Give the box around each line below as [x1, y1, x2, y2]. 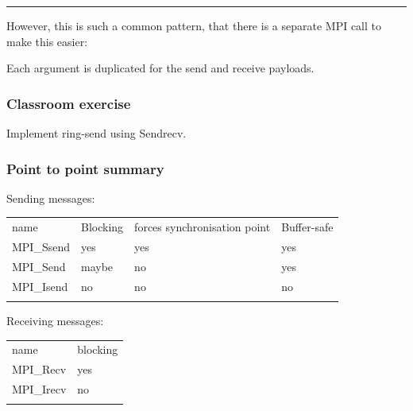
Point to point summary [6, 158, 164, 178]
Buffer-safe [281, 219, 334, 235]
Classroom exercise [6, 93, 131, 113]
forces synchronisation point [134, 219, 271, 235]
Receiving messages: [6, 312, 104, 329]
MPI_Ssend [12, 238, 71, 254]
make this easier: [6, 33, 88, 49]
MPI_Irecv [12, 381, 67, 397]
